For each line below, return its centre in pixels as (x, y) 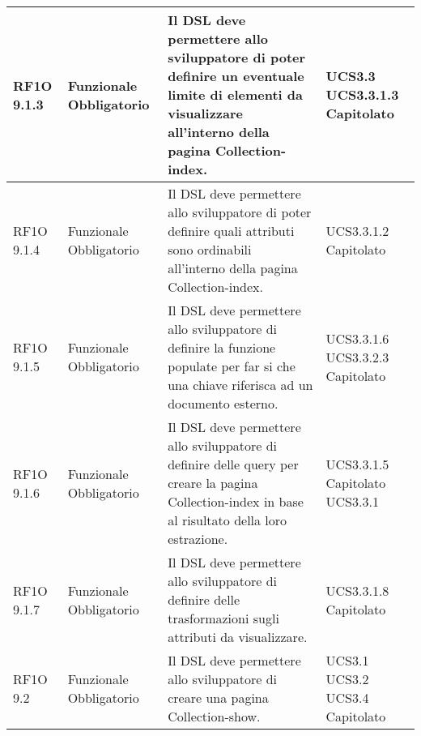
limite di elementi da (236, 94)
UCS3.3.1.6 (357, 338)
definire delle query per (233, 464)
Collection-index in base (236, 501)
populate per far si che (232, 366)
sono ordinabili (210, 249)
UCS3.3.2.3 (357, 357)
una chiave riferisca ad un (240, 385)
